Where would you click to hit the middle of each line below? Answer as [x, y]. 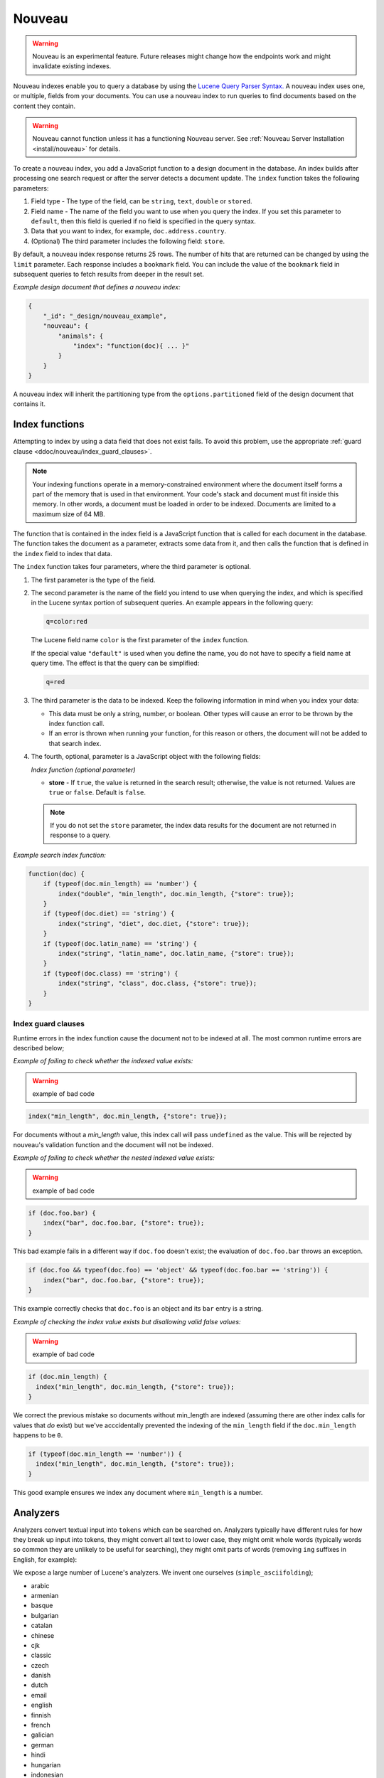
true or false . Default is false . [97, 792]
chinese [43, 1635]
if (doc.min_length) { [68, 1377]
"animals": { [81, 336]
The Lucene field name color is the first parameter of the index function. [140, 640]
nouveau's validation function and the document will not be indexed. [113, 1144]
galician [42, 1735]
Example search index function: [59, 855]
